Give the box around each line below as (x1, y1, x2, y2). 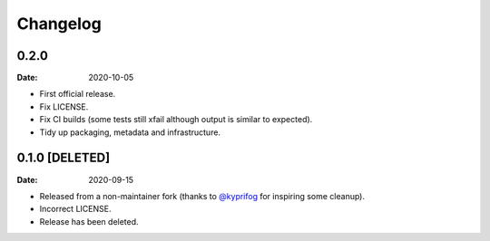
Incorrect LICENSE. (39, 204, 112, 215)
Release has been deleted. (39, 216, 140, 227)
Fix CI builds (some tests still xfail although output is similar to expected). (39, 114, 313, 125)
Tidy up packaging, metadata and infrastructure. (39, 127, 221, 138)
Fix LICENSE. (39, 101, 89, 112)
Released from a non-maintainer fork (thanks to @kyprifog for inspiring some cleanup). (39, 190, 365, 201)
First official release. (39, 89, 116, 100)
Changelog (16, 14, 102, 34)
